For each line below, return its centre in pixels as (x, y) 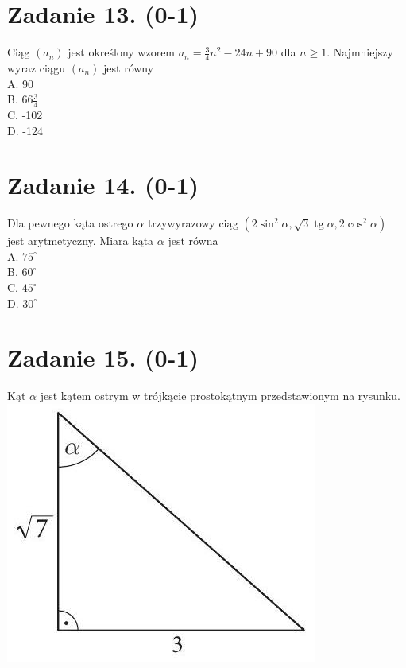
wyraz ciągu (37, 67)
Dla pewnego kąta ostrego (70, 223)
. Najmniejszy (360, 52)
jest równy (129, 67)
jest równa (193, 241)
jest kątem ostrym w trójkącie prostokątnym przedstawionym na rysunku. (220, 396)
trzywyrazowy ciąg (193, 223)
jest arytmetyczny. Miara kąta (81, 241)
